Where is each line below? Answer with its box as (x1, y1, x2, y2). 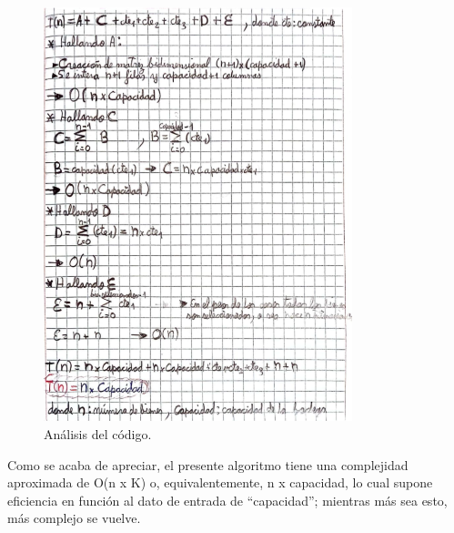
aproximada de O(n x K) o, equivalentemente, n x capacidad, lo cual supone (7, 473, 433, 492)
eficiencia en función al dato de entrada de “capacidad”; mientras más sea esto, (7, 490, 448, 509)
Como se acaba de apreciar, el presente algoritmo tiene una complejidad (7, 455, 409, 474)
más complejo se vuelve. (7, 508, 141, 528)
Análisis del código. (44, 424, 152, 443)
